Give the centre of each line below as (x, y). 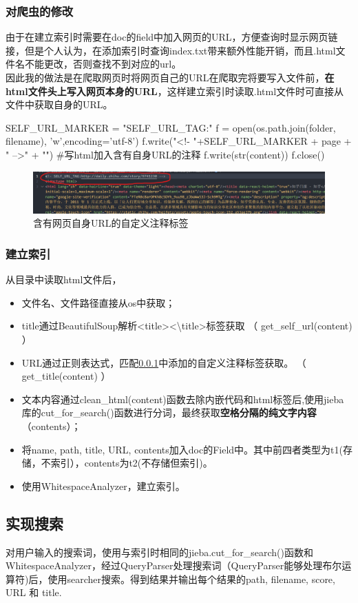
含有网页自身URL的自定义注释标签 (111, 223)
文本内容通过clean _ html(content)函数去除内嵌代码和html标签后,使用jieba (183, 399)
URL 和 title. (34, 592)
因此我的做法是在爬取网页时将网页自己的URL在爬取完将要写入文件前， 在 (170, 77)
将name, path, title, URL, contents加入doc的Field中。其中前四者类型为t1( (182, 449)
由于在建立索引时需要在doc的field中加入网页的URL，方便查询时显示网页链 (172, 37)
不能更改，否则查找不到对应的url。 (103, 64)
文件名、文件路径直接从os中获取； (98, 302)
